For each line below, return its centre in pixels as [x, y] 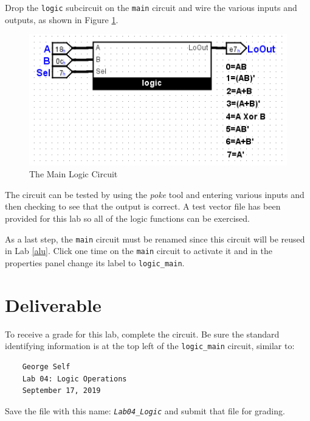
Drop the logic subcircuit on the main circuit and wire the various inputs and [151, 7]
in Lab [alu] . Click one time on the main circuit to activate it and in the [139, 251]
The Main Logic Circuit [74, 174]
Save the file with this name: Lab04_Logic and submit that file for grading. [145, 410]
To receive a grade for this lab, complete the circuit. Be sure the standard [142, 334]
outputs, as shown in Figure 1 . [62, 19]
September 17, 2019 [61, 391]
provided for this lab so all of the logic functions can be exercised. [127, 218]
